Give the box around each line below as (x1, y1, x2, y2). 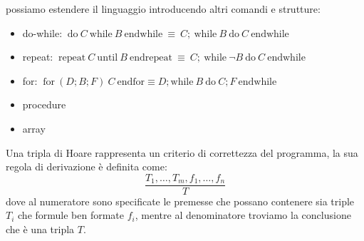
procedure (22, 97, 66, 112)
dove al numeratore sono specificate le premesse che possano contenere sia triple (6, 193, 355, 208)
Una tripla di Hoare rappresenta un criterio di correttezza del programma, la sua (6, 145, 358, 160)
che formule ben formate (18, 207, 125, 222)
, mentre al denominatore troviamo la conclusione (135, 207, 351, 222)
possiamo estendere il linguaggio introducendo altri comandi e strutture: (6, 1, 321, 16)
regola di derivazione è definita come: (6, 159, 167, 174)
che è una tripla (6, 222, 75, 236)
